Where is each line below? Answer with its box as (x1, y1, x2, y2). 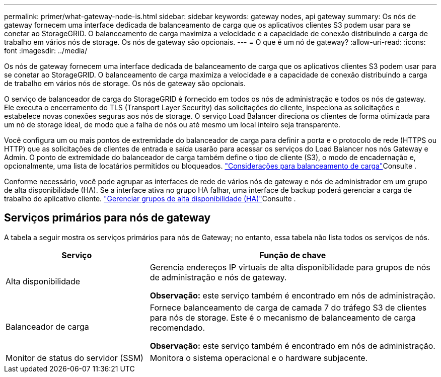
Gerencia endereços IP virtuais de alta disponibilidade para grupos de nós (150, 262, 430, 272)
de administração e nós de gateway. (150, 272, 287, 282)
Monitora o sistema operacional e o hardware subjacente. (150, 352, 368, 363)
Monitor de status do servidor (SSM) (6, 352, 143, 363)
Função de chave (259, 250, 326, 260)
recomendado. (150, 322, 205, 333)
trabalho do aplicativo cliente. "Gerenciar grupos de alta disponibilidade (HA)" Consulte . (4, 194, 296, 203)
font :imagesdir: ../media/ (4, 46, 88, 55)
